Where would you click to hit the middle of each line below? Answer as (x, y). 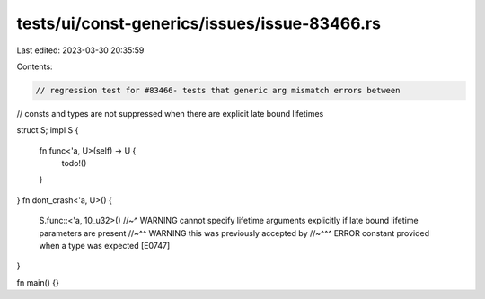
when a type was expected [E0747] (105, 246)
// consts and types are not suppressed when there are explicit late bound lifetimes (170, 113)
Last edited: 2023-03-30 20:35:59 (80, 50)
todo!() (74, 163)
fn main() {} (38, 282)
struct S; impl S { (48, 130)
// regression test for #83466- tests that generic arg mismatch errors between (218, 90)
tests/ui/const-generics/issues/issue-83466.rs (199, 23)
